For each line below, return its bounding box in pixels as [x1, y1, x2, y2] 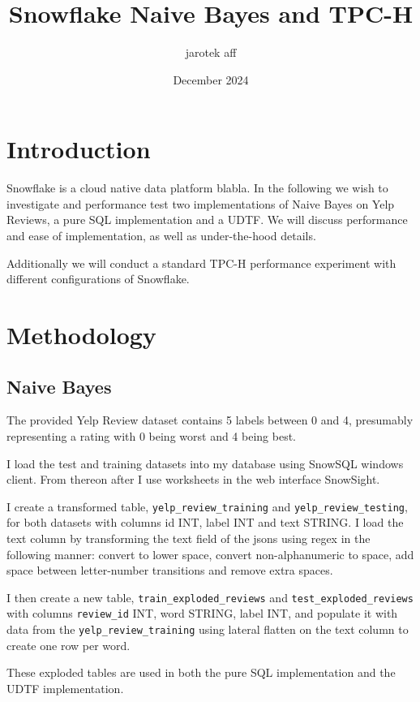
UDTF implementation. [6, 679, 124, 696]
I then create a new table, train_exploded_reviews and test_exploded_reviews [6, 588, 414, 605]
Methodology [6, 318, 156, 351]
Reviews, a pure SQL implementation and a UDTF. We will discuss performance [6, 211, 408, 228]
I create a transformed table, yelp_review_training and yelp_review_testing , [6, 497, 408, 515]
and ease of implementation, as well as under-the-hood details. [6, 227, 316, 244]
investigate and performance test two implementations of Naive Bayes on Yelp [6, 195, 395, 212]
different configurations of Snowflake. [6, 270, 190, 287]
